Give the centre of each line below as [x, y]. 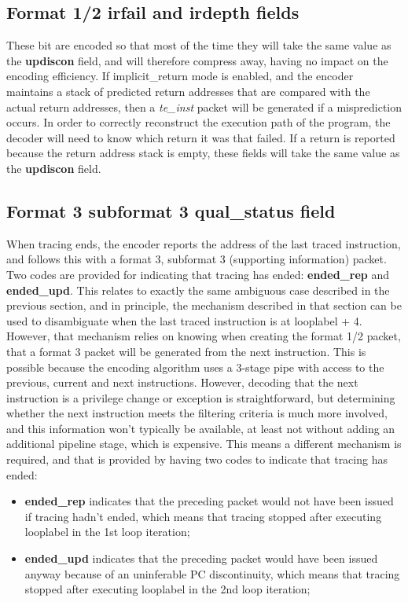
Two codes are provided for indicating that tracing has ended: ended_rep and [198, 274]
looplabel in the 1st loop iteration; [107, 532]
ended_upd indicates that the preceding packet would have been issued [201, 558]
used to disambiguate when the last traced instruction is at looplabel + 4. [184, 320]
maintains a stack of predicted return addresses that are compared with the [188, 91]
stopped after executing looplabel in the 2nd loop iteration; [167, 589]
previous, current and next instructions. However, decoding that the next [182, 382]
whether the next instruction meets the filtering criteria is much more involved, [197, 413]
